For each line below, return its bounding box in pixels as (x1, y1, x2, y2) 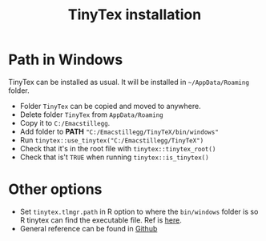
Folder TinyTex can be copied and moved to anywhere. (19, 101, 202, 110)
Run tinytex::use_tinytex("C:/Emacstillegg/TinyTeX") (19, 135, 204, 145)
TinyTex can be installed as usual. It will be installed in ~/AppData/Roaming (8, 77, 250, 86)
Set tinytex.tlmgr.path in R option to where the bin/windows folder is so (19, 207, 259, 216)
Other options (8, 180, 103, 199)
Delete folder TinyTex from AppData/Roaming (19, 110, 163, 119)
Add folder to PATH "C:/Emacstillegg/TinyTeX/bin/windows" (19, 127, 219, 136)
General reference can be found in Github (19, 223, 158, 233)
